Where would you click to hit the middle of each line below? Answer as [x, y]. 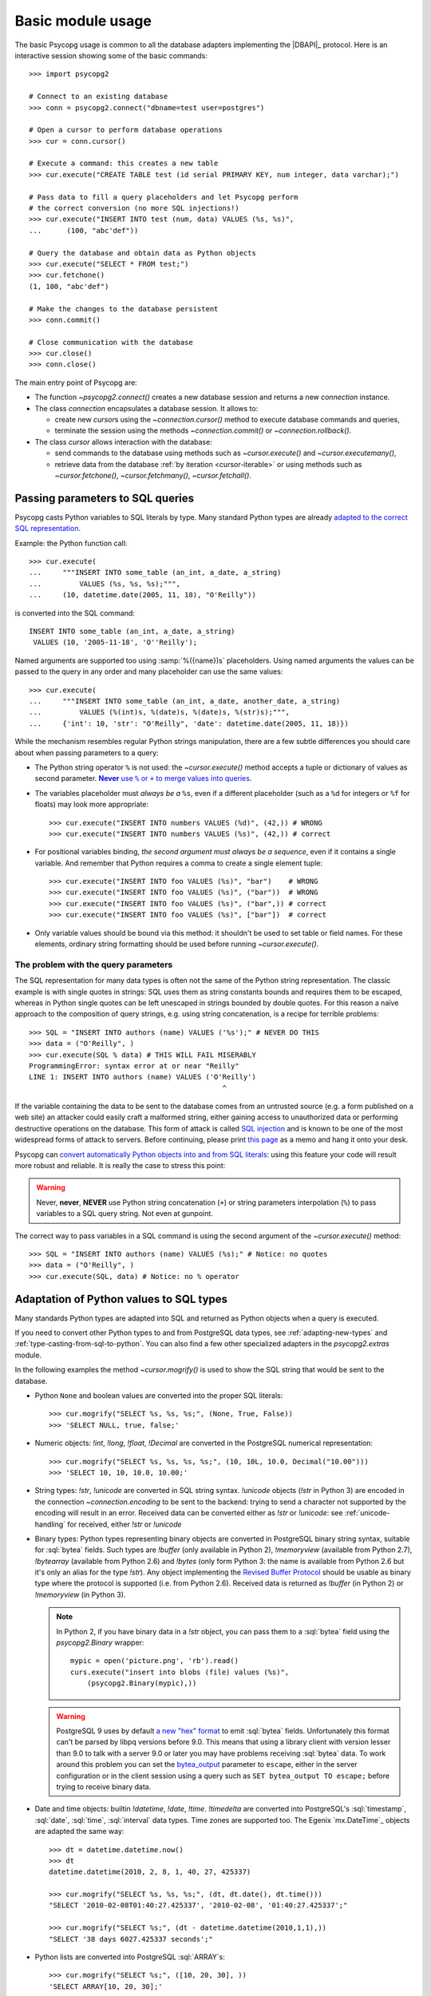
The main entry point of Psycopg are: [76, 382]
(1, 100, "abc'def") [69, 286]
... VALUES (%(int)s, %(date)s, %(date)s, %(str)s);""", [160, 712]
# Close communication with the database [111, 342]
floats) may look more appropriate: [92, 804]
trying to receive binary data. [104, 1786]
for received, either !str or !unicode [125, 1524]
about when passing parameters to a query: [87, 752]
